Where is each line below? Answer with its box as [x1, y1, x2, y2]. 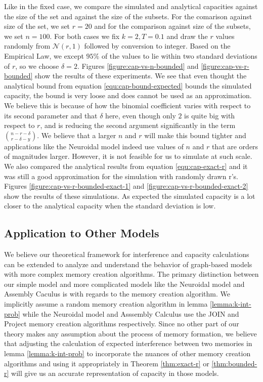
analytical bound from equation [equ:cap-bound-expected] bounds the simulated [4, 80, 252, 91]
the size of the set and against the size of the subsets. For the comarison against [4, 11, 252, 21]
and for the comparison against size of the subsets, [94, 21, 251, 31]
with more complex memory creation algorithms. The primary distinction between [4, 269, 259, 279]
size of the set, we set [4, 21, 70, 31]
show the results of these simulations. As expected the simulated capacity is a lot [4, 190, 255, 201]
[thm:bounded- [211, 358, 257, 368]
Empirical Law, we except [4, 50, 84, 61]
